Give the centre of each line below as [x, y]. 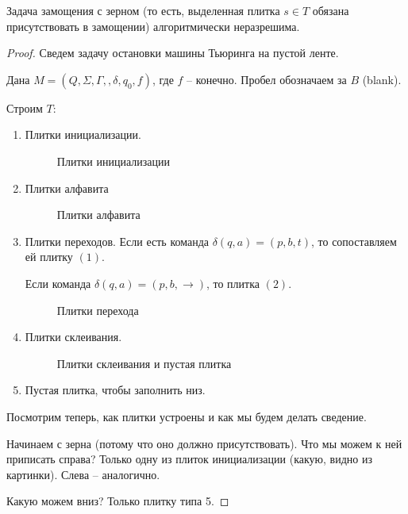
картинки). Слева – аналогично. [83, 474]
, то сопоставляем [354, 241]
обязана [331, 10]
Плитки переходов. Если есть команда [117, 241]
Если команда [58, 283]
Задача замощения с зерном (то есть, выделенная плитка [143, 10]
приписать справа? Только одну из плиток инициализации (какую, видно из [189, 459]
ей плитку [49, 257]
